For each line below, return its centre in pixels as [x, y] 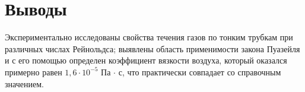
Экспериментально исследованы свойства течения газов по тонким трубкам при [149, 37]
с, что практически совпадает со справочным [200, 72]
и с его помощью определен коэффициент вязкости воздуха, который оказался [146, 60]
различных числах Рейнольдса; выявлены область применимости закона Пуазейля [152, 48]
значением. [24, 83]
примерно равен [34, 72]
